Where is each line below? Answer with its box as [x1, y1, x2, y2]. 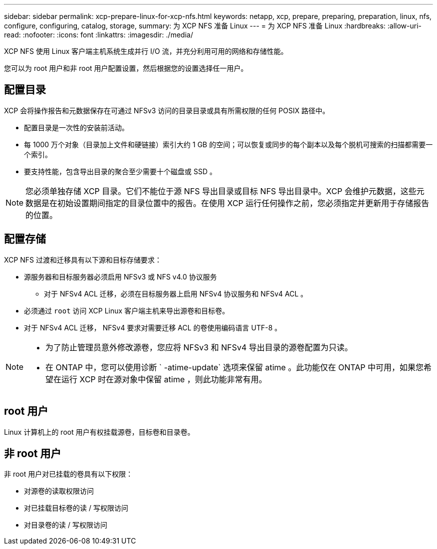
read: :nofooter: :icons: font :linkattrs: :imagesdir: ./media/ [4, 30, 193, 39]
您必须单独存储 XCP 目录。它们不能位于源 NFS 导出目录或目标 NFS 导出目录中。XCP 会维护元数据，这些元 [25, 186, 425, 196]
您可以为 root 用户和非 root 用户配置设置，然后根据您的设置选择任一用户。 [4, 64, 248, 72]
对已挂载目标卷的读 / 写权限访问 [24, 504, 128, 513]
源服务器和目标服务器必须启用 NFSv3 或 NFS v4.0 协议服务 [24, 272, 217, 281]
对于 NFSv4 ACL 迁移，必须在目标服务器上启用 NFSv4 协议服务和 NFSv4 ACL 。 [44, 289, 308, 298]
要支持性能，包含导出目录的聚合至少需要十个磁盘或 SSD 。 [24, 167, 217, 176]
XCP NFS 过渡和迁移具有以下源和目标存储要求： [4, 255, 162, 264]
